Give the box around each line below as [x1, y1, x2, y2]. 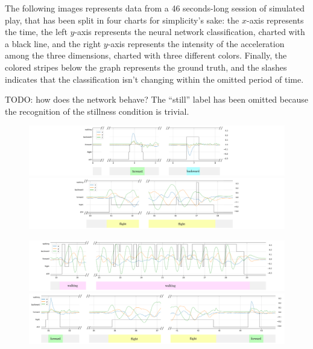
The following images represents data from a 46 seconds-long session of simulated [5, 2, 305, 14]
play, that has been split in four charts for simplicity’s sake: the [5, 13, 239, 26]
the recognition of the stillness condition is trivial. [5, 104, 189, 117]
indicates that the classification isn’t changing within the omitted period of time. [5, 72, 304, 85]
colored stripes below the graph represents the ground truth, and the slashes [5, 60, 287, 73]
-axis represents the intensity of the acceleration [107, 37, 285, 50]
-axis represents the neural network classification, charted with [74, 25, 305, 38]
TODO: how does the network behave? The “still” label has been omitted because [5, 93, 308, 106]
